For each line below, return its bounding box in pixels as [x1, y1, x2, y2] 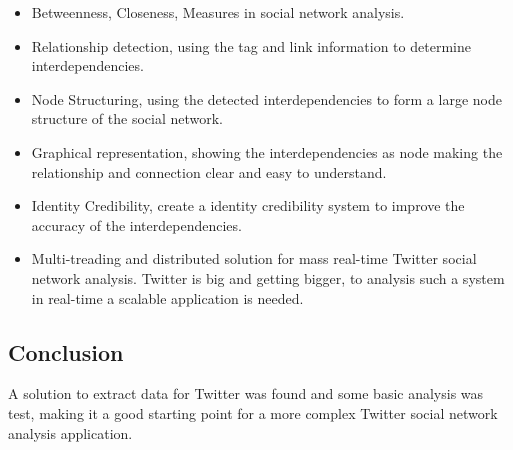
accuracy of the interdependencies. [31, 214, 242, 235]
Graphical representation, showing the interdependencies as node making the [31, 141, 503, 162]
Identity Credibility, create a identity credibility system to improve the [31, 195, 465, 216]
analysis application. [8, 422, 133, 443]
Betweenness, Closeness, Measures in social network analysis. [31, 2, 405, 22]
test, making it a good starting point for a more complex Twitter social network [8, 402, 498, 423]
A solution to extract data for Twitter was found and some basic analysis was [8, 383, 484, 404]
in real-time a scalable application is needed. [31, 287, 304, 308]
